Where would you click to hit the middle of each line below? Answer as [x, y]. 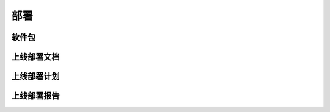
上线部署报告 [35, 96]
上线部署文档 [35, 57]
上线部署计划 [35, 76]
